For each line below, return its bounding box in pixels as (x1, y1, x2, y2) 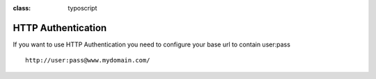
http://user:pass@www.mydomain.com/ (25, 56, 150, 64)
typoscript (68, 4, 97, 12)
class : (13, 4, 31, 12)
